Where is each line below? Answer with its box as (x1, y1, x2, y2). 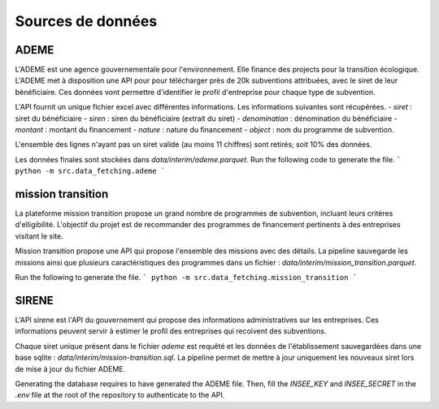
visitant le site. (15, 231, 64, 241)
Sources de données (15, 12, 158, 30)
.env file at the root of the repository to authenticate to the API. (15, 390, 225, 400)
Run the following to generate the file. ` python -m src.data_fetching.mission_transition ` (15, 273, 358, 282)
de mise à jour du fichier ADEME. (15, 364, 126, 373)
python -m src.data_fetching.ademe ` (15, 166, 166, 176)
